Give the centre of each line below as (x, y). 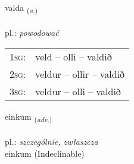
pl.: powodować (32, 32)
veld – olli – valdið (74, 57)
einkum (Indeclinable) (45, 153)
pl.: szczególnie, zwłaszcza (52, 142)
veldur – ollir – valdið (80, 74)
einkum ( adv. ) (29, 117)
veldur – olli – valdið (78, 92)
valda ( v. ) (21, 8)
